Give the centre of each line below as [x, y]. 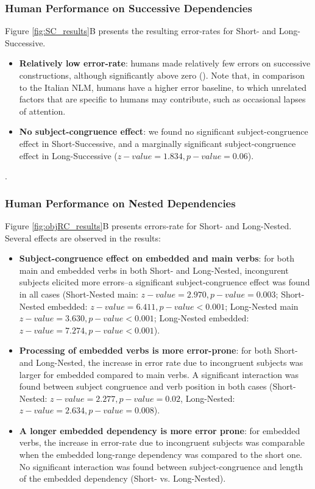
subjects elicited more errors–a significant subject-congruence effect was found [165, 282]
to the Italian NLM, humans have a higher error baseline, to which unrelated [163, 87]
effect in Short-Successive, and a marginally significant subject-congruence [157, 143]
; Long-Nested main [262, 306]
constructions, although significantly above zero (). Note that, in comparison [162, 75]
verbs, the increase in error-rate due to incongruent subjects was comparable [162, 442]
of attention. [42, 111]
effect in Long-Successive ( [68, 155]
